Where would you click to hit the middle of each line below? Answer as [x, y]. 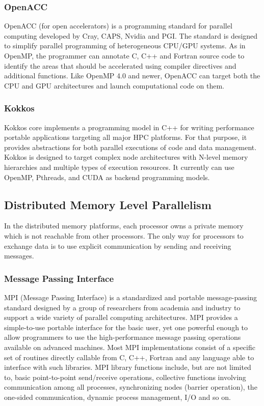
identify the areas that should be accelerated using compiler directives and [120, 65]
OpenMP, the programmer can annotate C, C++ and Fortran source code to [124, 55]
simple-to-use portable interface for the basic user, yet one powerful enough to [126, 327]
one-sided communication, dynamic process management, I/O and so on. [117, 397]
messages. [19, 256]
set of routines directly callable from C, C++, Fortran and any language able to [129, 357]
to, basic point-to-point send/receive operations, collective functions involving [125, 377]
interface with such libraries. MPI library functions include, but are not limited [128, 367]
